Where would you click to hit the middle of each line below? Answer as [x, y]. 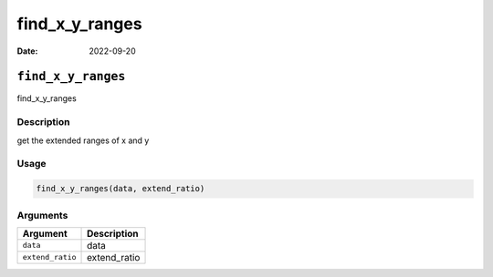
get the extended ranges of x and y [83, 140]
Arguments [42, 215]
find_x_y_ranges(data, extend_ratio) [121, 189]
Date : [27, 51]
